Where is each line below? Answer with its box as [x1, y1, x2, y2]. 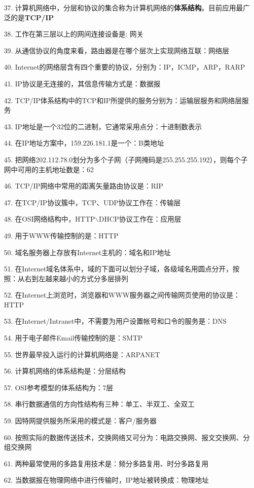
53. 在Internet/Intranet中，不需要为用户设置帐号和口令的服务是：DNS [4, 316, 227, 326]
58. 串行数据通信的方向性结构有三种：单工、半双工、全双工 [4, 399, 195, 409]
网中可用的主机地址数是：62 [4, 164, 94, 174]
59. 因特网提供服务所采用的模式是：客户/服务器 [4, 415, 157, 426]
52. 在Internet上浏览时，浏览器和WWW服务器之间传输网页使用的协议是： [4, 290, 240, 300]
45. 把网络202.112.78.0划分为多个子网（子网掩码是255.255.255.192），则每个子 [4, 154, 248, 164]
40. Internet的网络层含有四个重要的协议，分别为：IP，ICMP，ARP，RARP [4, 62, 245, 72]
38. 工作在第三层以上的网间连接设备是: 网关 [4, 29, 144, 39]
